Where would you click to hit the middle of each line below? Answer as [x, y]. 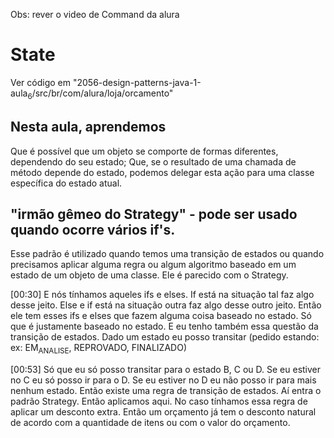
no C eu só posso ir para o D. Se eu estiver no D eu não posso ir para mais [163, 380]
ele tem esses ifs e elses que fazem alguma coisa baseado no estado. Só [161, 316]
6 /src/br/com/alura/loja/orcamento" [100, 94]
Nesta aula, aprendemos [88, 127]
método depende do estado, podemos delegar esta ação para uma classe [162, 172]
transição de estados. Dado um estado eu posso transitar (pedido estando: [165, 337]
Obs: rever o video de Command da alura [95, 14]
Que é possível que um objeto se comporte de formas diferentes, [144, 151]
